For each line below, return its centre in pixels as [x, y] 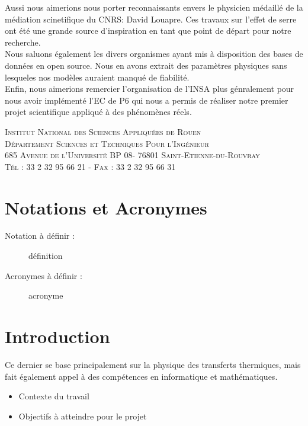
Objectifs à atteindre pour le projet [83, 416]
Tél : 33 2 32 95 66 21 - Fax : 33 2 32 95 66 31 [90, 166]
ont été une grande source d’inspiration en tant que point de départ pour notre [148, 31]
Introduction [57, 336]
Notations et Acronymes [106, 207]
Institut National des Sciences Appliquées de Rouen [103, 131]
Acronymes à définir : [44, 275]
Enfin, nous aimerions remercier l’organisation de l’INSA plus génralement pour [150, 89]
